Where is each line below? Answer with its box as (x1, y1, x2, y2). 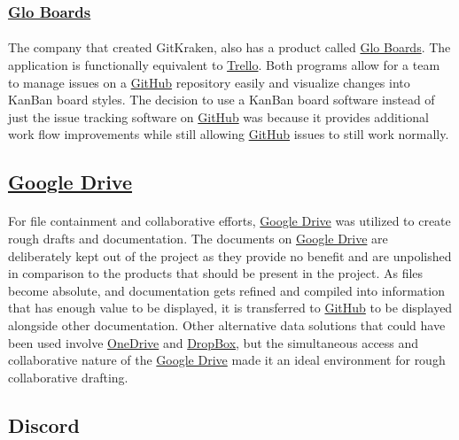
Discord (8, 411, 80, 438)
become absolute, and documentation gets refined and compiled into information (8, 281, 445, 299)
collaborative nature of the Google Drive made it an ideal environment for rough (8, 351, 446, 369)
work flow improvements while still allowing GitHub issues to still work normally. (8, 125, 449, 143)
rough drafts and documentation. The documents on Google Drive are (8, 228, 388, 247)
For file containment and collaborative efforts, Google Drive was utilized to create (8, 212, 451, 230)
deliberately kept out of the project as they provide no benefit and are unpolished (8, 246, 452, 265)
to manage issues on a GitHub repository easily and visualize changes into (8, 73, 410, 91)
